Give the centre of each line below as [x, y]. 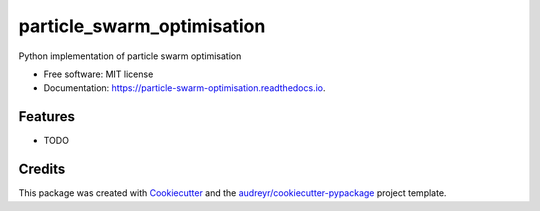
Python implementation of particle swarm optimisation [130, 56]
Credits [42, 169]
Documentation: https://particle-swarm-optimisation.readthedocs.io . [184, 88]
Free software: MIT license [98, 74]
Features [46, 116]
